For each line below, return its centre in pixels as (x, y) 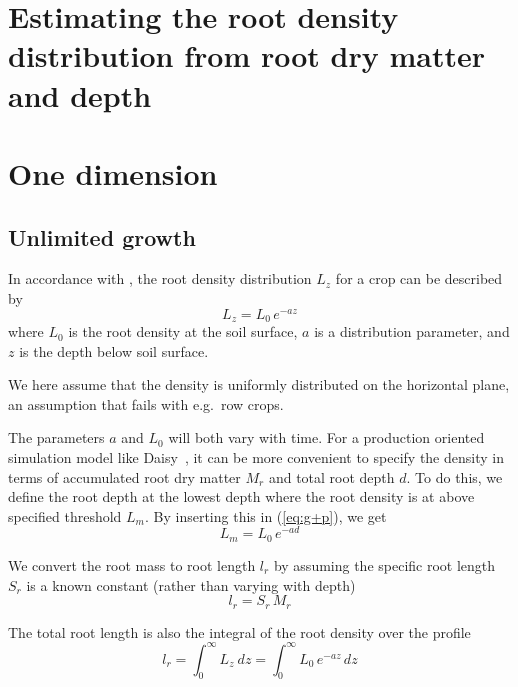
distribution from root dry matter (246, 55)
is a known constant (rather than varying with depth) (191, 584)
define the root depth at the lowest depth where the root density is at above (241, 496)
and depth (80, 94)
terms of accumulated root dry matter (124, 476)
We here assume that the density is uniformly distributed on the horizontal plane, (259, 384)
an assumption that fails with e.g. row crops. (146, 403)
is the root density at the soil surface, (183, 331)
